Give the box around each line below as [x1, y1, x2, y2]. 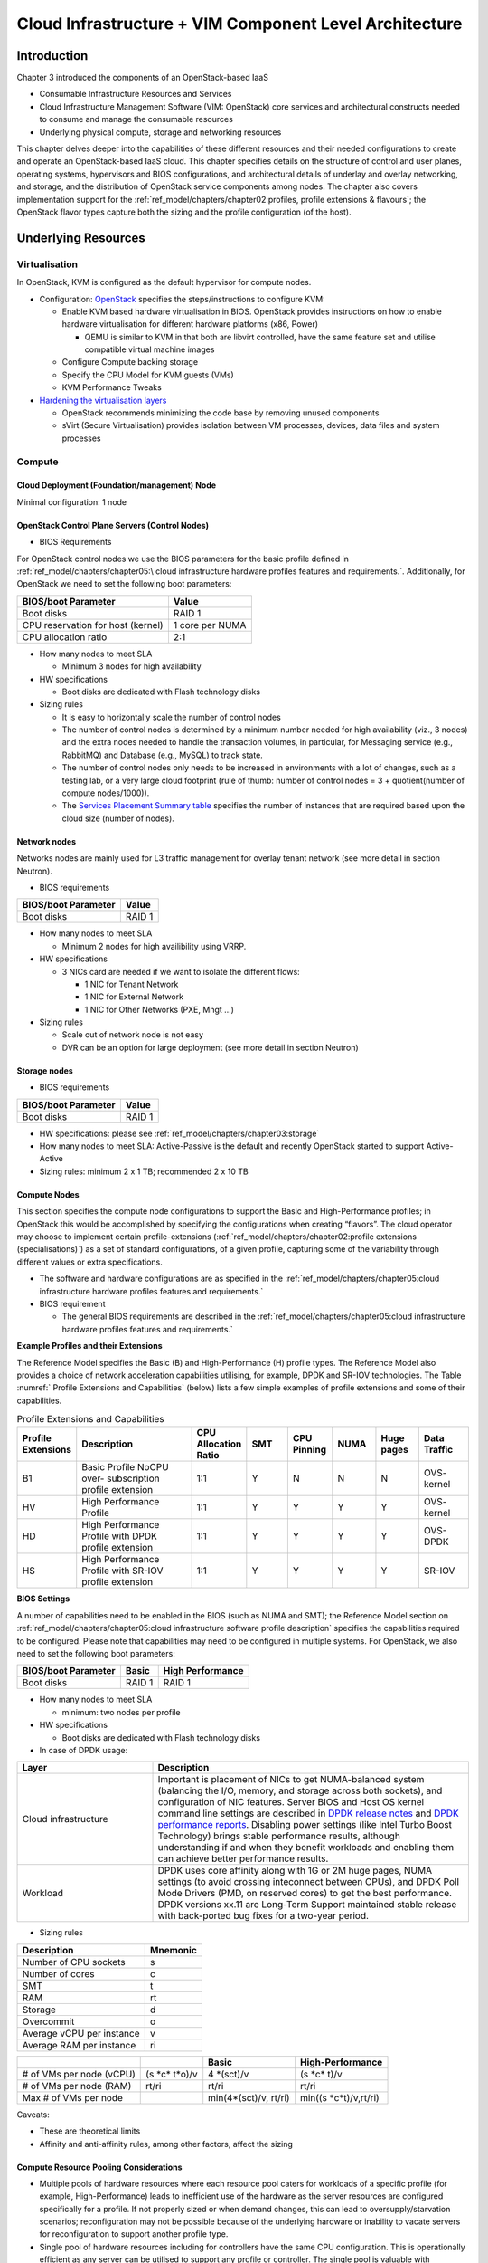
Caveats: [16, 2109, 50, 2120]
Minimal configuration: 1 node [16, 496, 127, 507]
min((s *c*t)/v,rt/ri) [299, 2091, 380, 2104]
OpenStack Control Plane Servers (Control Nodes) [16, 520, 210, 530]
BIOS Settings [16, 1593, 70, 1604]
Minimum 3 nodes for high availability [61, 661, 202, 672]
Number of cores [22, 1967, 95, 1980]
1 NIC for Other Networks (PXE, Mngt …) [84, 1004, 235, 1015]
